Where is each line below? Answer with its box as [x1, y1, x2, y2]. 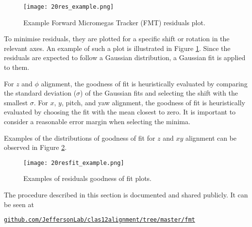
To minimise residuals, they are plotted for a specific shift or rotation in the [4, 33, 230, 44]
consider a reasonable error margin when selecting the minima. [4, 116, 190, 126]
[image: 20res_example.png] [23, 3, 114, 10]
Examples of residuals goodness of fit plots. [23, 173, 151, 183]
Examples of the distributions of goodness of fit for [4, 132, 155, 143]
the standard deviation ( [4, 88, 77, 98]
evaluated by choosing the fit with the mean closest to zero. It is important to [4, 107, 236, 117]
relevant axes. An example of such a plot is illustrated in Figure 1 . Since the [4, 43, 231, 53]
